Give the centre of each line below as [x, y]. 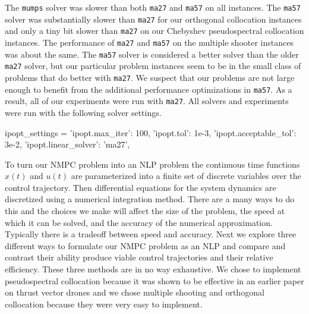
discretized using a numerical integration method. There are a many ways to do [150, 199]
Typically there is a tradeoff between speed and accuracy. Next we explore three [151, 234]
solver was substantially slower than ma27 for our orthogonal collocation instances [153, 19]
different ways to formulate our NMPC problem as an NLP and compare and [145, 245]
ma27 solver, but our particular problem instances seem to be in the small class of [153, 66]
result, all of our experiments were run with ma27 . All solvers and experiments [147, 101]
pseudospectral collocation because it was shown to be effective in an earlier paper [154, 280]
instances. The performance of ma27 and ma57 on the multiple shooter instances [149, 42]
